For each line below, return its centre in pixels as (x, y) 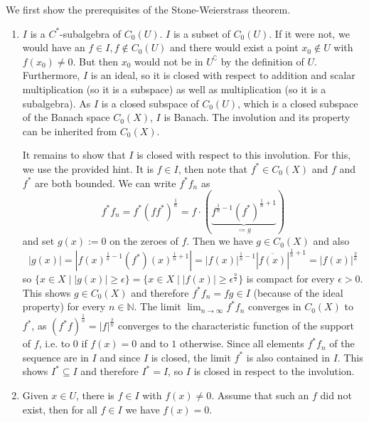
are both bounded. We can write (106, 183)
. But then (96, 61)
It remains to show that (74, 155)
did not (336, 395)
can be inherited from (70, 131)
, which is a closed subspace (298, 103)
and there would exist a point (234, 47)
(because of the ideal (298, 292)
